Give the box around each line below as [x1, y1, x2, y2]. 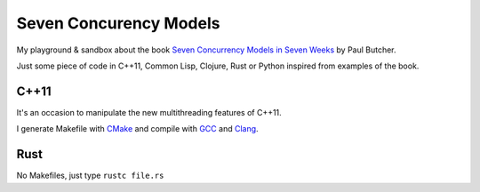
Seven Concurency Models [16, 13, 220, 33]
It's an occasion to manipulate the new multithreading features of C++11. [16, 107, 282, 117]
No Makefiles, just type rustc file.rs [16, 170, 164, 181]
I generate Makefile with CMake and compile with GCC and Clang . [16, 124, 259, 134]
